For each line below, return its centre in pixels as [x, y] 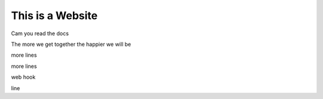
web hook [23, 77]
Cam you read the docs [40, 33]
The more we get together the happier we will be [71, 44]
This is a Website [54, 16]
